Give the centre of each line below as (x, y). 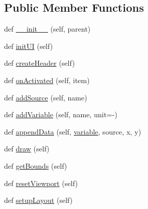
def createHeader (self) (40, 63)
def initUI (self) (29, 46)
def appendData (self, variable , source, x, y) (73, 131)
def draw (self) (27, 149)
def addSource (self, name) (46, 97)
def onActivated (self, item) (47, 80)
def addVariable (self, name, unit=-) (61, 114)
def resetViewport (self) (41, 183)
